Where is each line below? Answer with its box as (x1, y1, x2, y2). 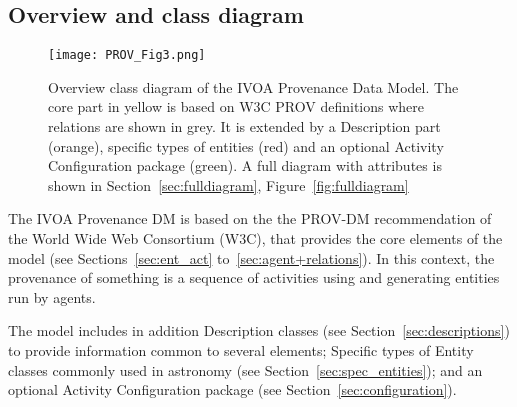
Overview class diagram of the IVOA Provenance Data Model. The (48, 76, 459, 97)
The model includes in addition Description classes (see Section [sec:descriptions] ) (8, 320, 510, 341)
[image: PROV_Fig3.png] (48, 48, 206, 63)
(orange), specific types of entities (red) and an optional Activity (48, 135, 444, 156)
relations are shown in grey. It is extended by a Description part (48, 116, 441, 137)
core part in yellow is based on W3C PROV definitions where (48, 96, 424, 117)
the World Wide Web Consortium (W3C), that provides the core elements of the (8, 228, 503, 249)
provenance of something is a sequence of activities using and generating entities (8, 267, 500, 288)
